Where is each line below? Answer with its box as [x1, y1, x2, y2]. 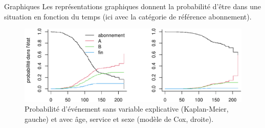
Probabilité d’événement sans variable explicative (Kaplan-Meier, [25, 103, 229, 114]
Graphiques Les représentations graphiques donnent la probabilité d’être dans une [4, 1, 261, 11]
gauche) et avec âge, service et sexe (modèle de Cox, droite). [25, 113, 214, 124]
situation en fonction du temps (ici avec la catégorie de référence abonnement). [4, 11, 252, 22]
